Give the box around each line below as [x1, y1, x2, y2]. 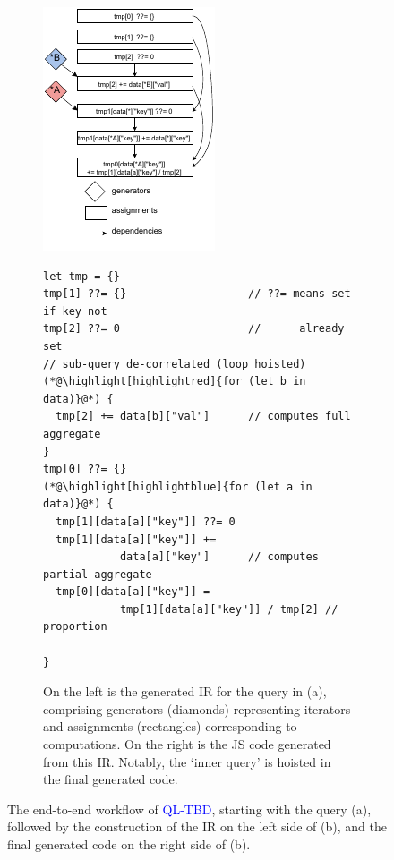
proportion [43, 620, 107, 634]
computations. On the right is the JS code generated [43, 735, 331, 754]
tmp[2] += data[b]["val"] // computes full [56, 410, 351, 423]
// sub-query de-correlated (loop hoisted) [43, 357, 306, 370]
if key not [43, 304, 107, 318]
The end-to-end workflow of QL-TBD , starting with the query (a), [7, 799, 372, 818]
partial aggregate [43, 567, 152, 581]
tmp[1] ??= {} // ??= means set [43, 287, 351, 301]
